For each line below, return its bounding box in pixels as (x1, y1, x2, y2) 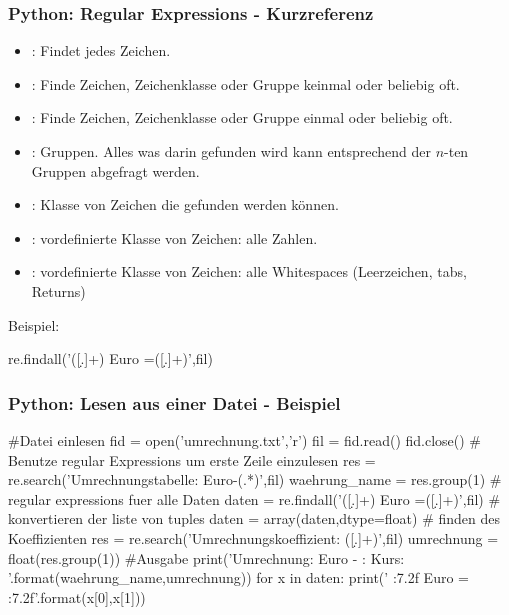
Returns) (31, 280, 86, 301)
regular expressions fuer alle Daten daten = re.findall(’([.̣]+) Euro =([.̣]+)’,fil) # (8, 488, 501, 509)
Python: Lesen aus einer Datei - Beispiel (8, 390, 341, 415)
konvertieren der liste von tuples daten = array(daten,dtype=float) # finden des (8, 508, 501, 529)
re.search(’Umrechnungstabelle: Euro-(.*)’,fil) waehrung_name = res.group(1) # (8, 469, 502, 490)
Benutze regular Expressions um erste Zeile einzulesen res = (8, 449, 376, 470)
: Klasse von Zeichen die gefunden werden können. (31, 194, 339, 215)
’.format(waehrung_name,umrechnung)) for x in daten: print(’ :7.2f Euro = (8, 567, 469, 588)
